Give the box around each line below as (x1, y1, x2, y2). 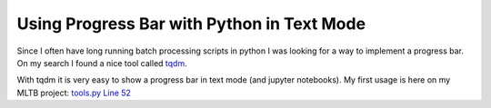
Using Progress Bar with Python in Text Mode (16, 14, 366, 34)
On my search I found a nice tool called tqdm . (16, 57, 187, 68)
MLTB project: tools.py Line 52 (16, 87, 132, 98)
